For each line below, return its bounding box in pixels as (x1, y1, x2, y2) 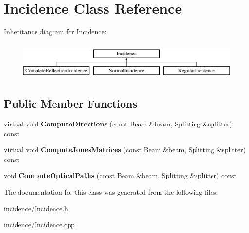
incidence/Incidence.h (4, 203, 68, 213)
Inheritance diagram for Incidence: (4, 26, 107, 36)
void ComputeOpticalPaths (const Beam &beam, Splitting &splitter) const (4, 170, 237, 180)
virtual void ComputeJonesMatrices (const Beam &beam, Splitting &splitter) (4, 144, 246, 155)
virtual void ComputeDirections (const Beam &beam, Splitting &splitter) (4, 119, 232, 129)
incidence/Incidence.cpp (4, 219, 75, 230)
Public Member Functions (4, 96, 137, 111)
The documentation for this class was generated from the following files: (4, 187, 218, 197)
